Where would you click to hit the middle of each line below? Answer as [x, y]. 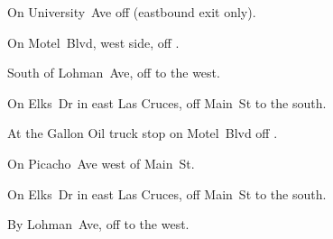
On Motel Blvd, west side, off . [93, 42]
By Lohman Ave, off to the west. [98, 224]
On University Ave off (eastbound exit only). [132, 12]
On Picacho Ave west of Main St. [101, 163]
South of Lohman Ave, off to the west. [114, 73]
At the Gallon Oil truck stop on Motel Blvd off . [143, 133]
